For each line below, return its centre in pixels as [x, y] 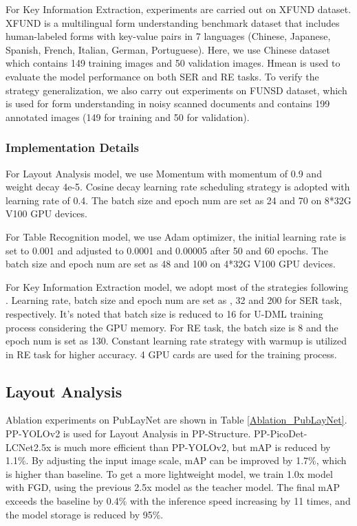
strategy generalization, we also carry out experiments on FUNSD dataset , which [176, 90]
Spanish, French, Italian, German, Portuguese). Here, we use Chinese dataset [168, 49]
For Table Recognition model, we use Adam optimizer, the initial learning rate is [176, 236]
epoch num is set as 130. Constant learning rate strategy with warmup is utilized [176, 341]
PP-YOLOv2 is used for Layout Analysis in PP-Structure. [128, 434]
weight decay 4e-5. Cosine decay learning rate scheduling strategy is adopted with [178, 187]
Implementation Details [72, 147]
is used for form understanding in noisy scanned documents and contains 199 [168, 103]
